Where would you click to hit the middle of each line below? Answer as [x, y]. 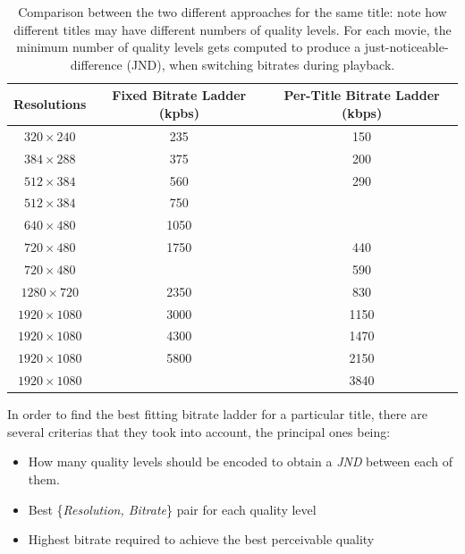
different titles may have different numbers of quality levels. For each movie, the [232, 29]
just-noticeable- [406, 47]
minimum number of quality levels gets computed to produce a [189, 47]
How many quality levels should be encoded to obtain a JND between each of [240, 462]
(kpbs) [179, 112]
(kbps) [362, 112]
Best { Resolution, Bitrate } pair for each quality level [172, 509]
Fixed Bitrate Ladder [179, 95]
